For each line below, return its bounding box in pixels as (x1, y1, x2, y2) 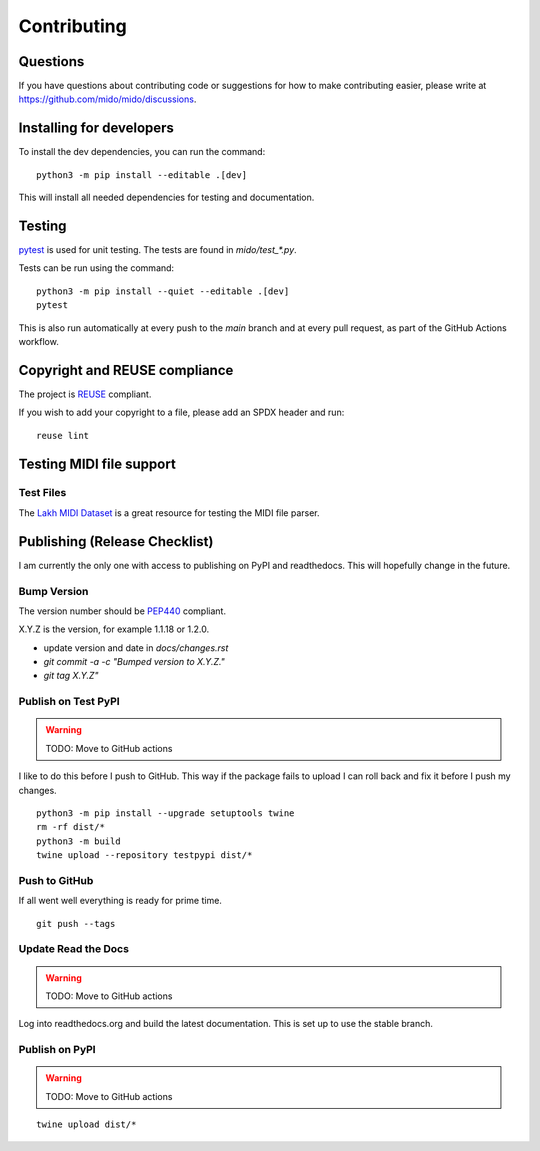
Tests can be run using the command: (18, 262, 175, 274)
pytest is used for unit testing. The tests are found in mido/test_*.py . (18, 244, 297, 256)
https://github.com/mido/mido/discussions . (18, 93, 197, 105)
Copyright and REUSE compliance (18, 361, 234, 379)
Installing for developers (18, 120, 175, 137)
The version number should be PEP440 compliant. (18, 605, 227, 617)
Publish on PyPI (18, 1043, 96, 1057)
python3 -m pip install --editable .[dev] (36, 169, 248, 180)
